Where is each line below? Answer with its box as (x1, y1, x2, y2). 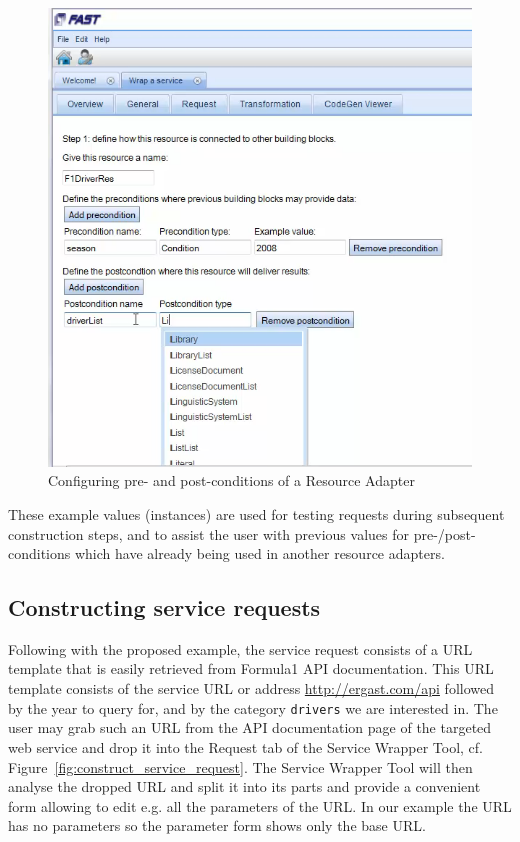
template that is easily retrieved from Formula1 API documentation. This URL (8, 658, 494, 679)
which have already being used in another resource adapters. (74, 543, 445, 564)
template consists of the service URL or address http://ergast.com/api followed (8, 678, 494, 699)
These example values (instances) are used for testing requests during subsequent (8, 503, 505, 524)
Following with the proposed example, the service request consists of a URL (8, 638, 473, 659)
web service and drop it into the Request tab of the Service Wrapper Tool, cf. (8, 736, 483, 757)
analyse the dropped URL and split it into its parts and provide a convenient (8, 776, 481, 797)
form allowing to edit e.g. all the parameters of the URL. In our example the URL (8, 795, 512, 816)
